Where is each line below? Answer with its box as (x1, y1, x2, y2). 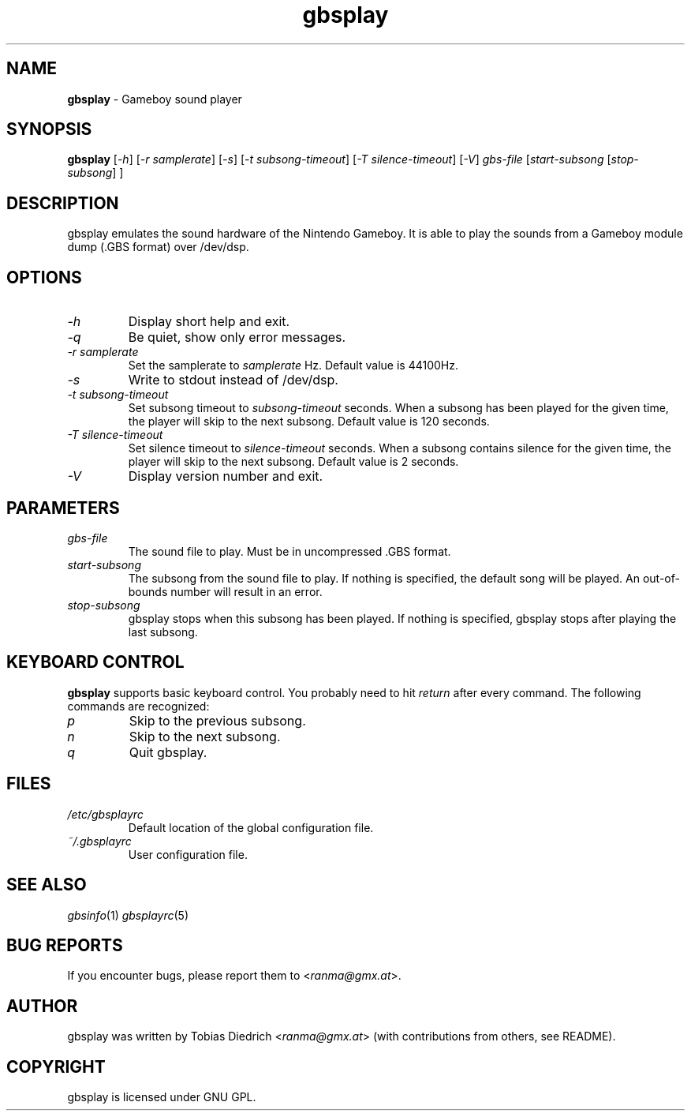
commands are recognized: (67, 699, 210, 713)
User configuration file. (128, 847, 248, 861)
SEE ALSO (6, 875, 87, 895)
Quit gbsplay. (129, 744, 207, 760)
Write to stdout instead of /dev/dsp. (128, 372, 338, 388)
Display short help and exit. (128, 313, 290, 330)
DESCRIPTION (6, 193, 119, 213)
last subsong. (128, 624, 198, 639)
